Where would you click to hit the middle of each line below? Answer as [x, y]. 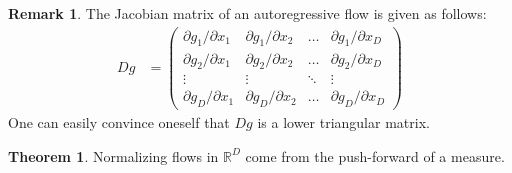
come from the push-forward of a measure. [375, 155]
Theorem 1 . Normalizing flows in [113, 155]
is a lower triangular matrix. [343, 122]
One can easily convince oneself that [119, 122]
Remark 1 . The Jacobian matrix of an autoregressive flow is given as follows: [247, 13]
